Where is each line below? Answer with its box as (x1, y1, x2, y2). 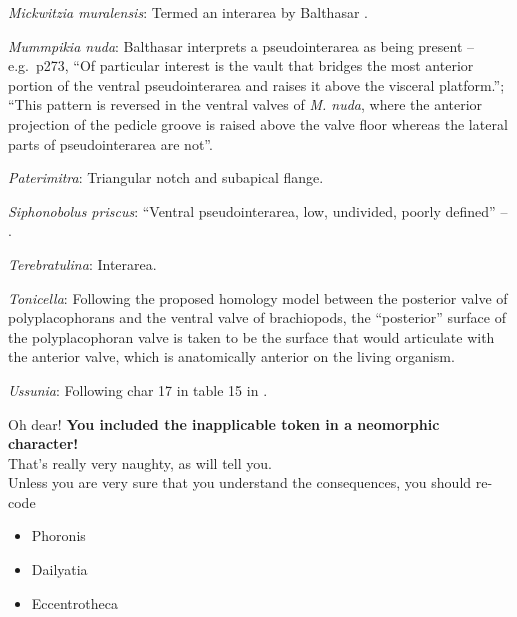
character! (8, 433, 79, 454)
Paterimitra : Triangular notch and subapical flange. (8, 167, 324, 188)
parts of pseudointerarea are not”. (8, 133, 213, 154)
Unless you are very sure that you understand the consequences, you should (8, 472, 472, 493)
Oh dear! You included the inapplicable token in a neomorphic (8, 413, 440, 434)
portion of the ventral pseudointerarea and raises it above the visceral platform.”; (8, 74, 505, 95)
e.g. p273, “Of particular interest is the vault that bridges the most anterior (8, 55, 474, 76)
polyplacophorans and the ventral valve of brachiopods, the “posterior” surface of (8, 307, 506, 328)
